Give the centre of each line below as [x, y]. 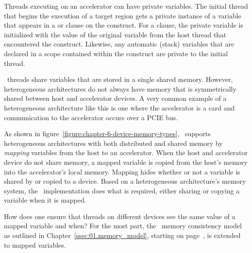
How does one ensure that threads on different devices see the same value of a [120, 216]
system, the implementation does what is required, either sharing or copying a [122, 190]
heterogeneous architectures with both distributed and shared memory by [113, 143]
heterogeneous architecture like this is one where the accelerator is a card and [119, 107]
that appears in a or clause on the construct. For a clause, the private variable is [124, 25]
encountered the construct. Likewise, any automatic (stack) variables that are [119, 44]
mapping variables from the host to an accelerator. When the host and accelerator [126, 152]
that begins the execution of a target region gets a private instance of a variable [123, 15]
